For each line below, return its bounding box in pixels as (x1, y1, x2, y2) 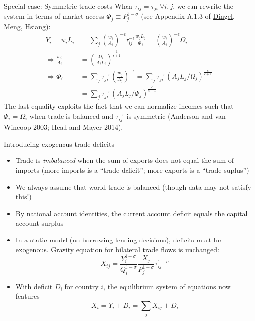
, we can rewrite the (173, 1, 233, 11)
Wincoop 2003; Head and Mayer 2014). (4, 122, 123, 132)
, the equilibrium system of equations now (103, 281, 231, 291)
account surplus (15, 218, 64, 228)
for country (64, 281, 99, 291)
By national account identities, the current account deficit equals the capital (15, 208, 248, 218)
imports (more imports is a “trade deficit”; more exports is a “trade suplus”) (15, 164, 249, 175)
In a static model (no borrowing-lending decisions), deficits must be (15, 234, 221, 244)
